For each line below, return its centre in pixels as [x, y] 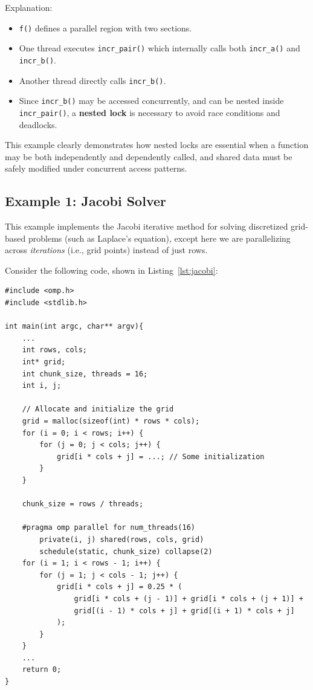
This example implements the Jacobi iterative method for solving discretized [147, 226]
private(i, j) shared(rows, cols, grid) [122, 539]
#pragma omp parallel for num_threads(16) [108, 528]
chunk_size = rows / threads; [83, 504]
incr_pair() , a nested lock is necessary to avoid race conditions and [150, 112]
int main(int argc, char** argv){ [74, 327]
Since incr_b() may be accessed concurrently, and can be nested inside [151, 101]
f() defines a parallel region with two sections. [105, 27]
